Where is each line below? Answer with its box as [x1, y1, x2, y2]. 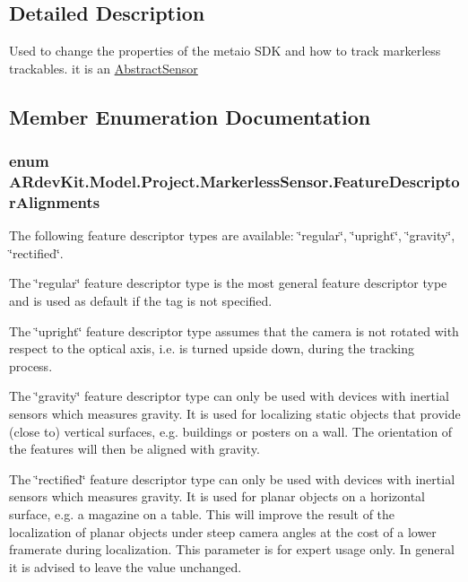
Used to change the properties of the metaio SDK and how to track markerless [9, 41, 441, 60]
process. [9, 356, 53, 375]
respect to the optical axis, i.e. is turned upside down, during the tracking [9, 339, 414, 358]
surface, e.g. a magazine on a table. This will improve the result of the [9, 504, 395, 523]
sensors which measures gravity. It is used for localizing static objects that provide [9, 404, 461, 422]
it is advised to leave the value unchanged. [9, 557, 242, 576]
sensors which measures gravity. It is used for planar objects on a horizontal [9, 487, 426, 506]
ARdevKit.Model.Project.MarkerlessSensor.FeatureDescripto [9, 170, 460, 193]
